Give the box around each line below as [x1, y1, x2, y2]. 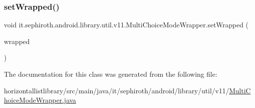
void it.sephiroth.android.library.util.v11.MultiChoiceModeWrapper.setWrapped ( [4, 20, 249, 30]
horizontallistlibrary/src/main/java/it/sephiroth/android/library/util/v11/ [4, 85, 229, 95]
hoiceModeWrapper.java [4, 95, 76, 105]
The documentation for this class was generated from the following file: [4, 69, 217, 79]
